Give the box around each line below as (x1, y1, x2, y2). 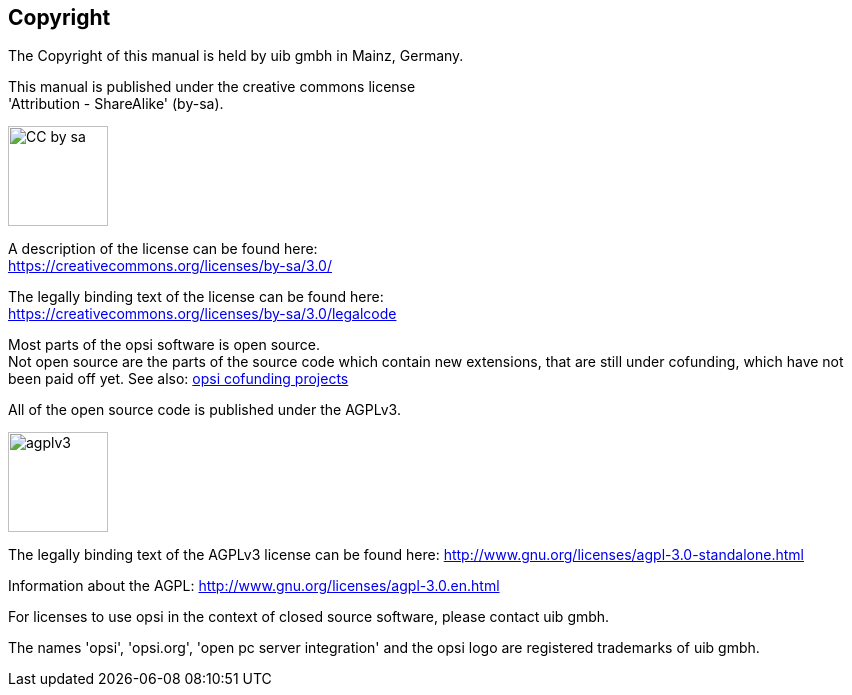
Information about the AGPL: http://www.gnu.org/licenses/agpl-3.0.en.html (8, 577, 500, 595)
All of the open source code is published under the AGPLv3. (8, 401, 401, 419)
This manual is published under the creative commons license (8, 78, 416, 96)
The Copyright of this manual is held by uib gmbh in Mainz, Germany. (8, 47, 464, 65)
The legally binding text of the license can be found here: (8, 288, 384, 306)
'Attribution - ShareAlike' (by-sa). (8, 95, 224, 113)
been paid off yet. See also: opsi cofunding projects (8, 370, 349, 388)
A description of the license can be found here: (8, 240, 318, 258)
